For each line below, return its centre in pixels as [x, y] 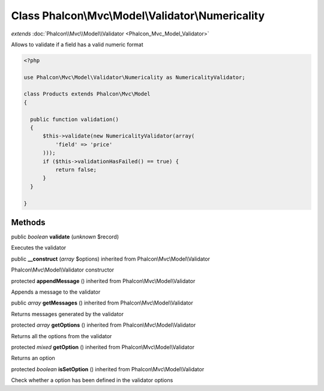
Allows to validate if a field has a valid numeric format [77, 44]
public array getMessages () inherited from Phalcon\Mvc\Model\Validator [102, 303]
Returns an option [33, 358]
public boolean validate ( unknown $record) [65, 237]
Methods [28, 222]
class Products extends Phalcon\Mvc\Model [87, 94]
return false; [76, 170]
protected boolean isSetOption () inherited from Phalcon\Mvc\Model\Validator [108, 369]
